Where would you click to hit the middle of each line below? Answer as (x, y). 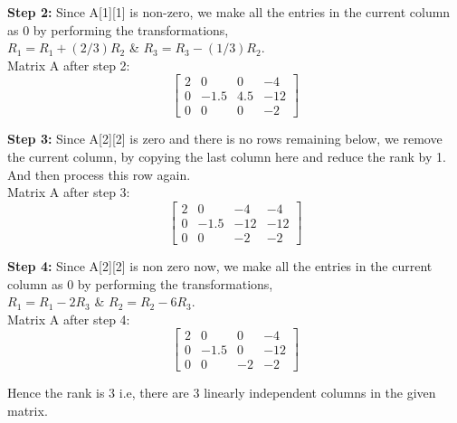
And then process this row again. (99, 174)
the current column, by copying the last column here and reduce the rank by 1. (227, 157)
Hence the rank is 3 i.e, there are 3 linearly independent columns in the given (222, 393)
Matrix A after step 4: (69, 319)
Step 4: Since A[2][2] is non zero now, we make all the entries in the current (220, 265)
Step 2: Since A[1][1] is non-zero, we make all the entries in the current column (229, 12)
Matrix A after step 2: (69, 65)
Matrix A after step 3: (69, 192)
